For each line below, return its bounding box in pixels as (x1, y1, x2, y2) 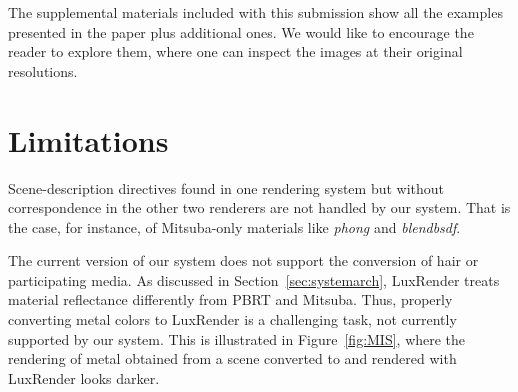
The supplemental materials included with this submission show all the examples (8, 2, 503, 22)
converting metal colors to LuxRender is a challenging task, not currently (8, 309, 457, 330)
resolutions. (8, 60, 78, 81)
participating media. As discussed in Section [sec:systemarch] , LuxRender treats (8, 269, 500, 290)
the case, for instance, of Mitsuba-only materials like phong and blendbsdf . (8, 216, 461, 237)
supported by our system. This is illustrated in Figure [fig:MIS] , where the (8, 328, 466, 349)
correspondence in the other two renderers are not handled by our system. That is (8, 197, 511, 218)
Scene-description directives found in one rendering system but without (8, 177, 445, 198)
